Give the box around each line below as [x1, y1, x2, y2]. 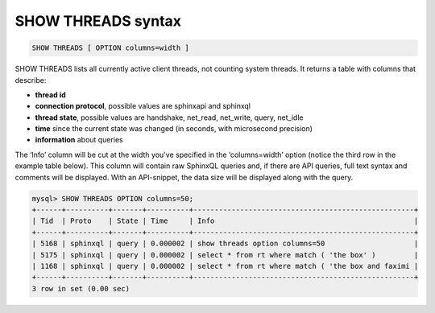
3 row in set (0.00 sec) [31, 284, 130, 293]
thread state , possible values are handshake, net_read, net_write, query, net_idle [35, 113, 304, 122]
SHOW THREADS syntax [14, 12, 181, 30]
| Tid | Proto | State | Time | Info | [31, 216, 419, 225]
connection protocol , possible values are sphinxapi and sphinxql [35, 101, 251, 111]
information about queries [35, 135, 124, 145]
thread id [35, 89, 66, 100]
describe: [14, 75, 47, 84]
